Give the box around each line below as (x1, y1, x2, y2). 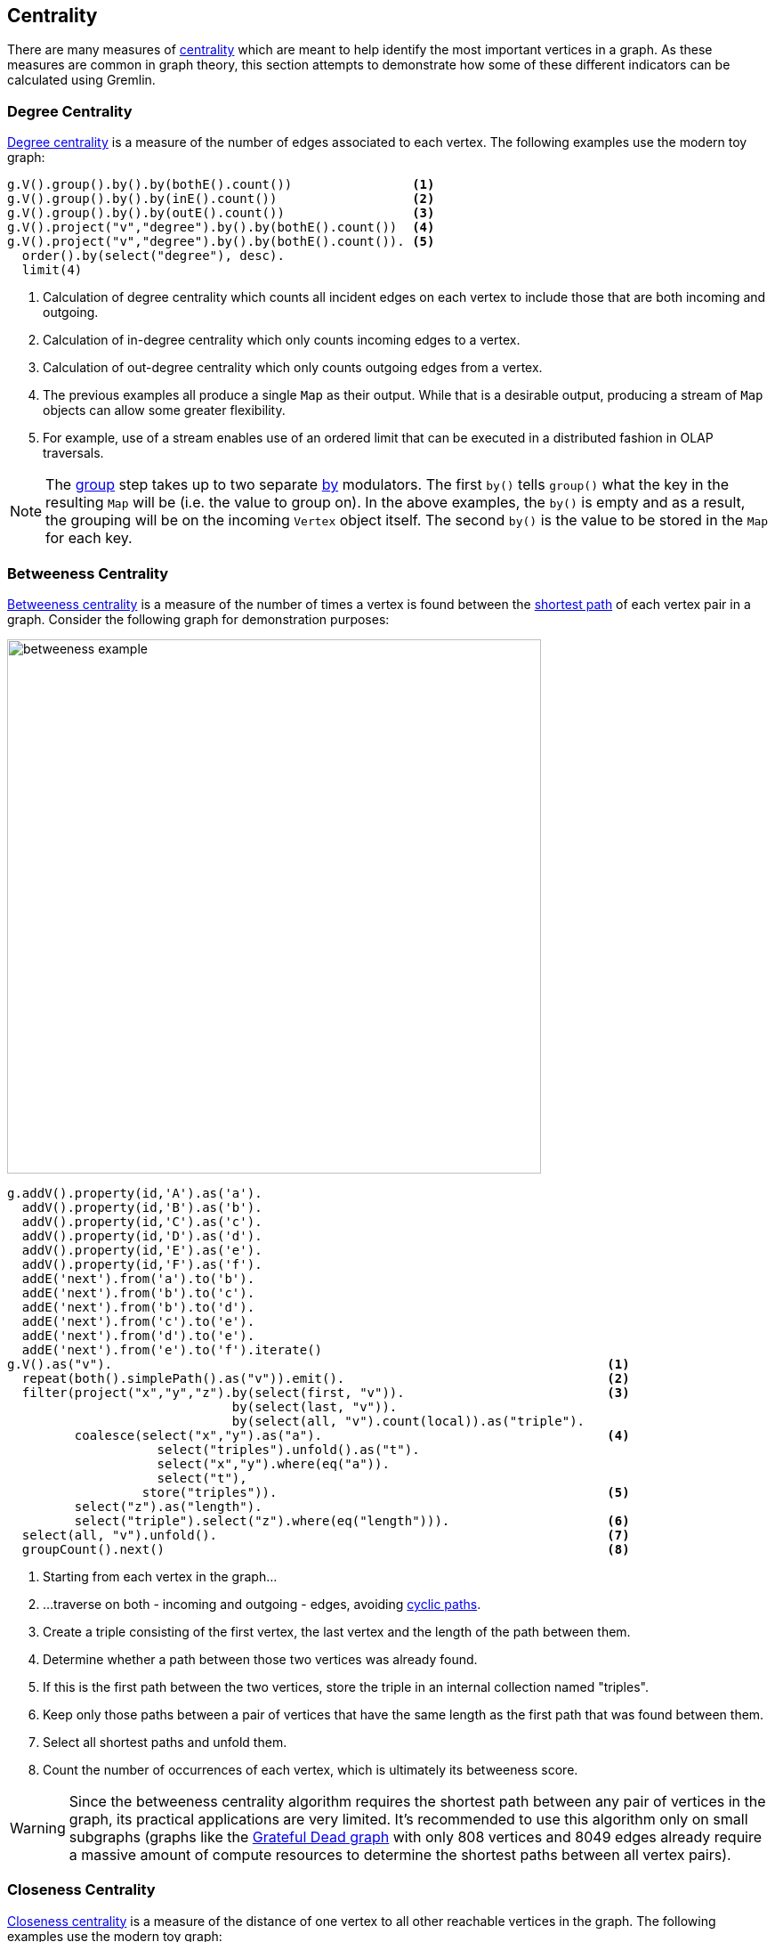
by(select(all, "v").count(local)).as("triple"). (231, 1413, 585, 1428)
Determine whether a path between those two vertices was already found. (43, 1651, 478, 1667)
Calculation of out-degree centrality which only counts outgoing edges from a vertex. (43, 360, 543, 376)
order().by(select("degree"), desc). (21, 248, 285, 264)
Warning (10, 1818, 66, 1837)
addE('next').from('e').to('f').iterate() (21, 1342, 323, 1357)
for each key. (45, 529, 133, 548)
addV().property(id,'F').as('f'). (21, 1256, 262, 1272)
